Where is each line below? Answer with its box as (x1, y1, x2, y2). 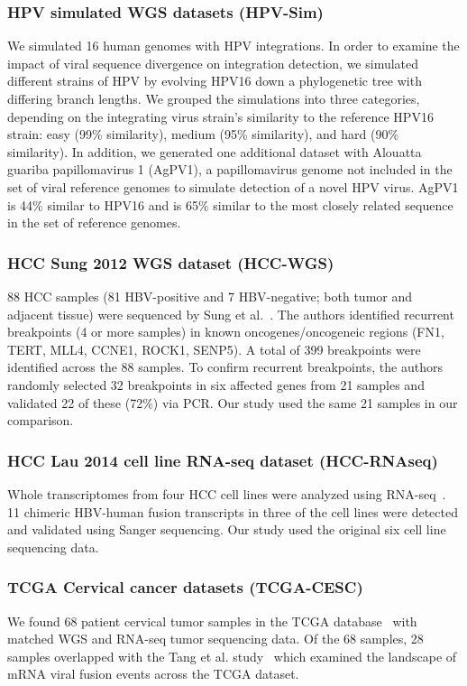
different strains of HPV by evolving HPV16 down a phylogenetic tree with (7, 71, 422, 90)
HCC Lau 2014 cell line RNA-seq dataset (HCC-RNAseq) (7, 449, 438, 471)
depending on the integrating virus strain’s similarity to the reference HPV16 (7, 107, 434, 125)
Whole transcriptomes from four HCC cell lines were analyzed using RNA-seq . (7, 484, 446, 503)
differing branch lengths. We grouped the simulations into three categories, (7, 89, 420, 107)
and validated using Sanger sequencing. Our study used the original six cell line (7, 520, 446, 539)
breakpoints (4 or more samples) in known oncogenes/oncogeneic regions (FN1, (7, 322, 444, 341)
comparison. (7, 411, 74, 430)
